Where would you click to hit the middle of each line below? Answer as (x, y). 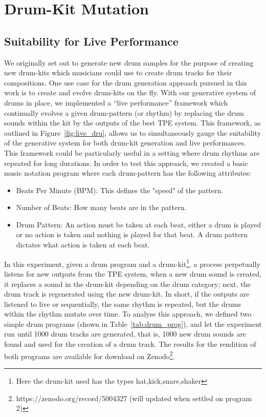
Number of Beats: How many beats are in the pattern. (101, 207)
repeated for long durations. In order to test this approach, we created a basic (126, 163)
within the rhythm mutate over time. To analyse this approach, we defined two (128, 314)
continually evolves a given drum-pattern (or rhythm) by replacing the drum (124, 112)
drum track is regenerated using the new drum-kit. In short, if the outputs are (127, 294)
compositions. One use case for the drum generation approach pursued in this (126, 82)
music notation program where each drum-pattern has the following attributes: (128, 173)
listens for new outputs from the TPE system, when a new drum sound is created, (133, 273)
